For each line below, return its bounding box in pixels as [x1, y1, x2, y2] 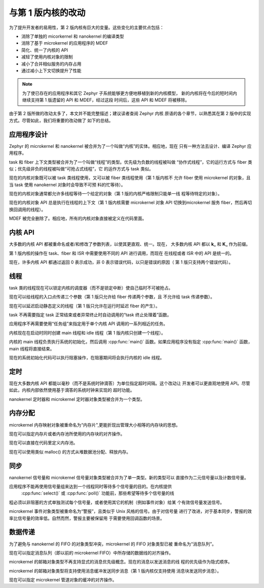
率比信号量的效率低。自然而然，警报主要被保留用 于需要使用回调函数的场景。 [9, 515, 165, 521]
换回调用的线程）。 [9, 206, 46, 212]
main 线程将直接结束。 [9, 346, 55, 352]
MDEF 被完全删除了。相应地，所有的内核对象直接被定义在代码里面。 [9, 215, 147, 221]
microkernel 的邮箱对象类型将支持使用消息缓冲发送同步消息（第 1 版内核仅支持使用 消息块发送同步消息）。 [9, 568, 222, 574]
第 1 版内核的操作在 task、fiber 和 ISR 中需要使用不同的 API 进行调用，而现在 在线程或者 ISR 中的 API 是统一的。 [9, 250, 234, 256]
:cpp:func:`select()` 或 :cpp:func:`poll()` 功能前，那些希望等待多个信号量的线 [21, 490, 175, 496]
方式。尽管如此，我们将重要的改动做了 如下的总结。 [9, 118, 113, 123]
